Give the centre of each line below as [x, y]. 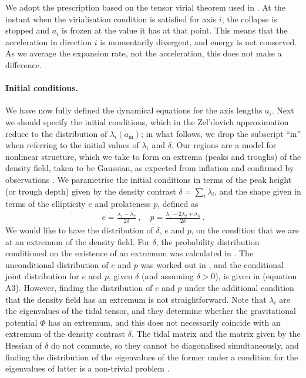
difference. [23, 64]
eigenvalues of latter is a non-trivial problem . [88, 368]
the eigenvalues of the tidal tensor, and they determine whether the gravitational [151, 311]
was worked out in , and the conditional [212, 264]
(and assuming [167, 276]
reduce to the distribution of [56, 133]
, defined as [178, 204]
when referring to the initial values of [72, 145]
